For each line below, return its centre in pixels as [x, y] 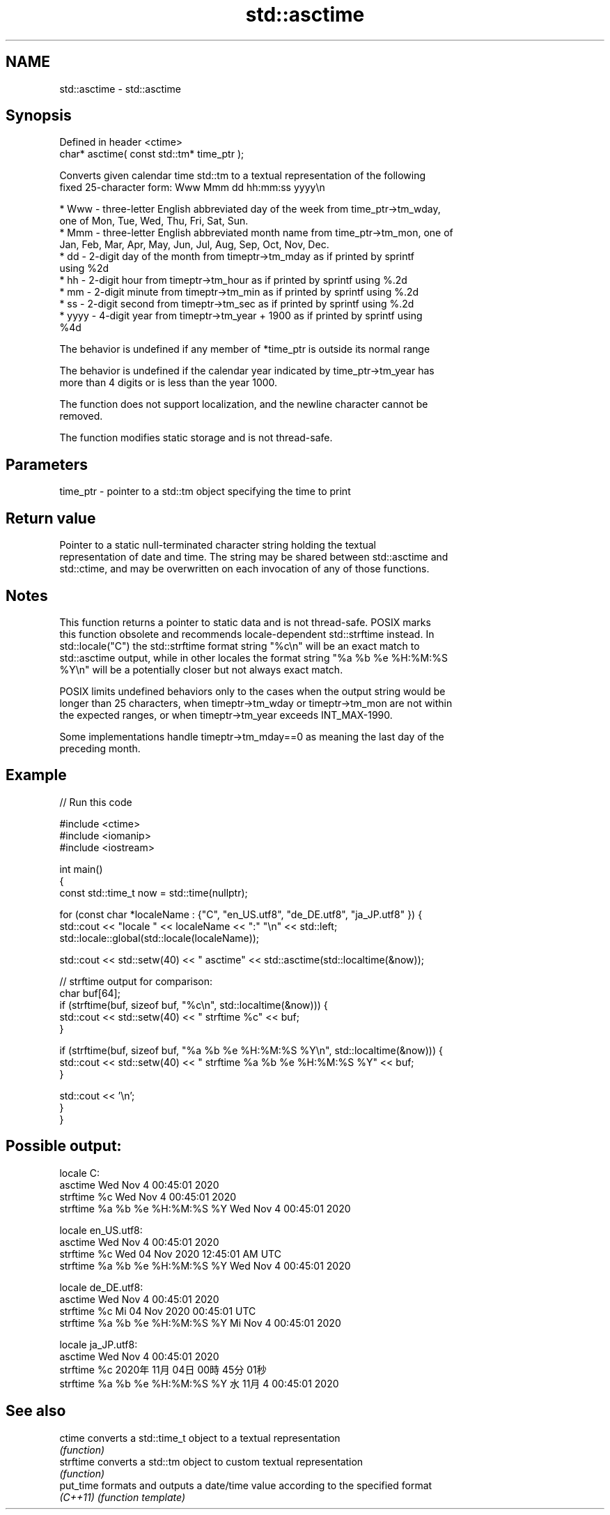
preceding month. [100, 748]
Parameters [47, 464]
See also [36, 1411]
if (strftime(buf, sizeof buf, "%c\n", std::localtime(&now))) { [194, 1005]
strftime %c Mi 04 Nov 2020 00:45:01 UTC [158, 1311]
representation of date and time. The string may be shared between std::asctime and [254, 557]
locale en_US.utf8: [101, 1230]
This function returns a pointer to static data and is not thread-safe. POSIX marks [245, 622]
